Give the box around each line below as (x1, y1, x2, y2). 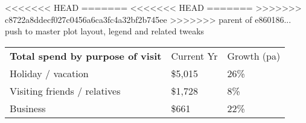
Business (10, 101, 46, 115)
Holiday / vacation (10, 66, 89, 80)
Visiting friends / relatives (10, 83, 121, 98)
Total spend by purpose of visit (10, 48, 162, 63)
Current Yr (171, 48, 218, 63)
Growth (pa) (227, 48, 281, 63)
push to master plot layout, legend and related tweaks (5, 25, 205, 37)
